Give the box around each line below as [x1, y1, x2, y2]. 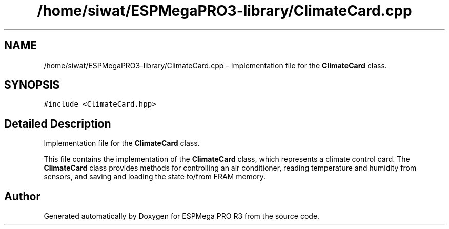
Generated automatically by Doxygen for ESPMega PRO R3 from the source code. [44, 212, 320, 221]
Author [4, 190, 40, 203]
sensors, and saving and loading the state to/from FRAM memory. [44, 172, 266, 181]
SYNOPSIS [4, 78, 60, 92]
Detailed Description [4, 117, 111, 130]
